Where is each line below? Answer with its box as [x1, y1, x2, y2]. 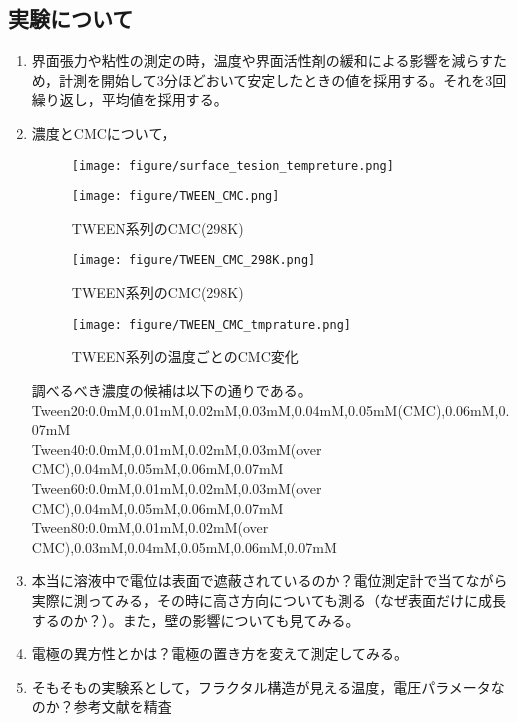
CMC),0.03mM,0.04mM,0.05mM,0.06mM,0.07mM [31, 536, 337, 557]
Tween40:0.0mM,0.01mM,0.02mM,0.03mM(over [31, 438, 322, 459]
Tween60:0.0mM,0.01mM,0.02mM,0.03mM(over [31, 477, 322, 498]
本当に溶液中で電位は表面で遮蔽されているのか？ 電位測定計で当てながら [31, 570, 508, 591]
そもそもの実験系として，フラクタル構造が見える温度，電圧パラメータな [31, 676, 505, 697]
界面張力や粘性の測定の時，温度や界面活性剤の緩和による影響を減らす [31, 50, 494, 71]
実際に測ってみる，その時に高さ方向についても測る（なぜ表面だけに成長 [31, 589, 506, 610]
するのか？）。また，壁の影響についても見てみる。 [31, 609, 360, 630]
